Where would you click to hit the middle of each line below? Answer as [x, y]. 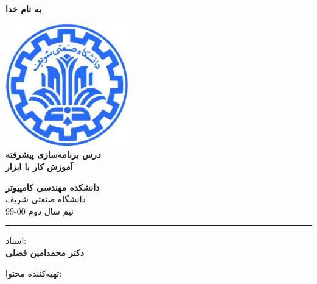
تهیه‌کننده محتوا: [34, 273]
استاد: [16, 240]
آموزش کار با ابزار [39, 166]
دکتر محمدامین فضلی [45, 252]
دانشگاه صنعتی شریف [46, 199]
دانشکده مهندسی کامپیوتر [53, 187]
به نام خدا [23, 9]
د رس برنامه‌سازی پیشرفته [53, 154]
